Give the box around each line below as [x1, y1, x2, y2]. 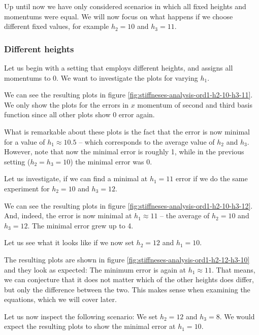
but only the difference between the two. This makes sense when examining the [4, 284, 250, 294]
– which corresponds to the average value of [79, 136, 215, 147]
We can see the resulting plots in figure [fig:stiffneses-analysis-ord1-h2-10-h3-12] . [4, 200, 253, 211]
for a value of [4, 136, 45, 147]
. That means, [212, 264, 255, 275]
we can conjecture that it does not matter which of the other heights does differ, [4, 274, 254, 285]
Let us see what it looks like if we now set [4, 237, 134, 248]
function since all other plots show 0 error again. [4, 109, 155, 120]
